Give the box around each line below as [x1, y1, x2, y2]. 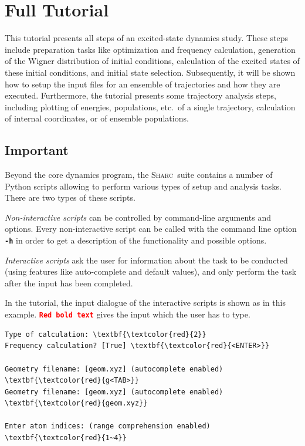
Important [5, 141, 69, 159]
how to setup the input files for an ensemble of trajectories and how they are [5, 77, 280, 90]
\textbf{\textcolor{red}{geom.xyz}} [5, 399, 148, 408]
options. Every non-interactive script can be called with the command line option [5, 222, 297, 235]
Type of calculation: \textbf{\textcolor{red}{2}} [5, 330, 206, 339]
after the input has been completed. [5, 276, 133, 289]
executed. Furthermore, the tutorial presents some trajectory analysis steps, [5, 89, 276, 102]
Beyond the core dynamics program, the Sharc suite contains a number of [5, 168, 273, 181]
